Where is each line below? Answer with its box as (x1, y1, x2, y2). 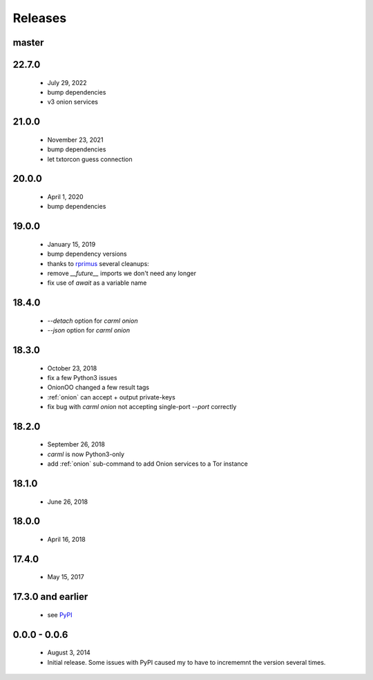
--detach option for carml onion (47, 317, 138, 325)
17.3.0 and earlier (12, 591, 88, 603)
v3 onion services (47, 97, 98, 106)
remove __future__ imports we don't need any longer (47, 269, 197, 277)
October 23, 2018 (47, 363, 97, 372)
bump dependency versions (47, 249, 127, 258)
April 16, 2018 (47, 536, 86, 544)
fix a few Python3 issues (47, 373, 117, 381)
